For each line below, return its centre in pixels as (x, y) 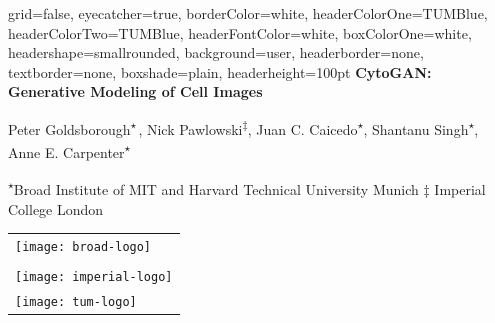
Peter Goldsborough (69, 128)
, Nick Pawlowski (190, 128)
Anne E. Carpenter (66, 151)
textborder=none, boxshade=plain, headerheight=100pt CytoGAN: (220, 71)
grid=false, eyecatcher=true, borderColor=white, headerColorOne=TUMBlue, (248, 13)
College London (56, 208)
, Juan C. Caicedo (302, 128)
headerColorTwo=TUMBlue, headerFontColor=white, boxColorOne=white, (240, 32)
